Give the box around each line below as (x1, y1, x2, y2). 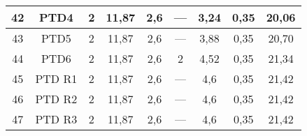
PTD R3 (35, 111, 78, 127)
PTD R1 (35, 70, 78, 86)
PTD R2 (35, 91, 78, 107)
